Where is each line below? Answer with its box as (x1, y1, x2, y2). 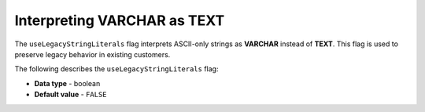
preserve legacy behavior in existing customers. (14, 49, 171, 59)
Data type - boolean (34, 78, 101, 88)
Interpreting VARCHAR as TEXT (14, 12, 225, 29)
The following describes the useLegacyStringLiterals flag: (14, 64, 219, 74)
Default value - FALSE (34, 90, 107, 99)
